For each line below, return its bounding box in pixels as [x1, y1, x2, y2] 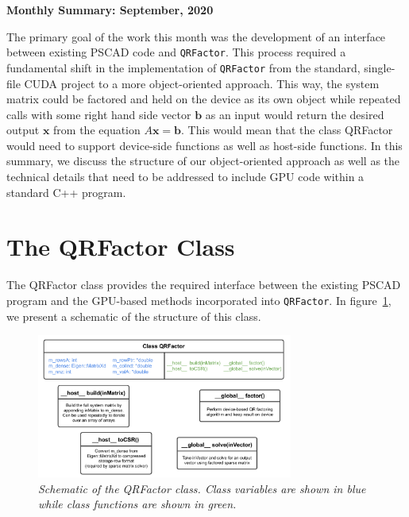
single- [364, 59, 395, 75]
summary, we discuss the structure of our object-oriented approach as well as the [6, 152, 400, 169]
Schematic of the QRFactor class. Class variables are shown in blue [38, 480, 366, 496]
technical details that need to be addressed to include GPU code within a [6, 168, 365, 185]
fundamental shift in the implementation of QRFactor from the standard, [6, 59, 361, 75]
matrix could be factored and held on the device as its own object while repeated [6, 91, 401, 107]
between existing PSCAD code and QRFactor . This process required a [6, 44, 346, 60]
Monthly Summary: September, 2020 [6, 2, 214, 17]
